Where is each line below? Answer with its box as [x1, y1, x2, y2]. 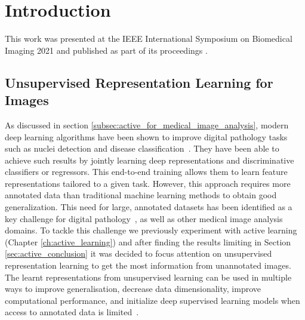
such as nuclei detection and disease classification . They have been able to [5, 142, 279, 155]
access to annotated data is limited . [5, 306, 139, 318]
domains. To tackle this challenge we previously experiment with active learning [5, 224, 297, 236]
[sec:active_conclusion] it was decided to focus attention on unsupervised [5, 247, 272, 260]
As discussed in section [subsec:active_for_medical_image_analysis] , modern [5, 118, 289, 131]
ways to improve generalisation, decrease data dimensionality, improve [5, 282, 261, 295]
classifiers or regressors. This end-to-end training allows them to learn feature [5, 165, 288, 178]
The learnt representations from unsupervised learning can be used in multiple [5, 270, 292, 283]
